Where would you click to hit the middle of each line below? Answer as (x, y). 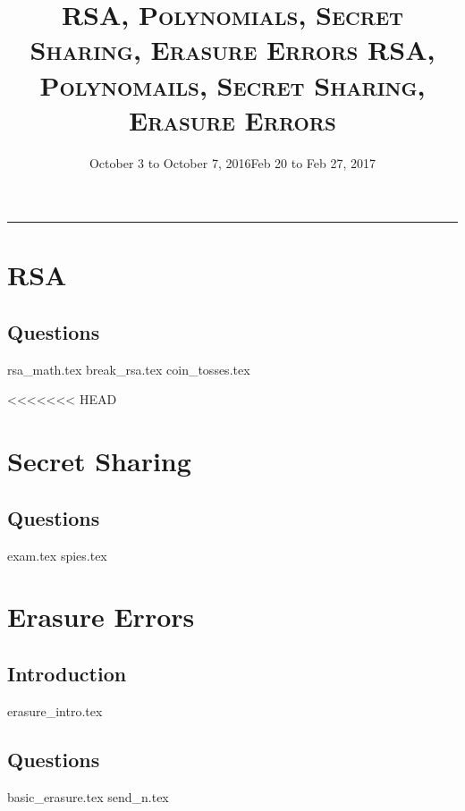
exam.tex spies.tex (57, 555)
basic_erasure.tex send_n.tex (88, 796)
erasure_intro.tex (55, 710)
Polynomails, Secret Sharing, (232, 84)
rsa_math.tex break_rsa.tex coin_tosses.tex (129, 369)
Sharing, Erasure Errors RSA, (232, 50)
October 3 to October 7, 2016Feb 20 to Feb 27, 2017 (232, 162)
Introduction (67, 673)
